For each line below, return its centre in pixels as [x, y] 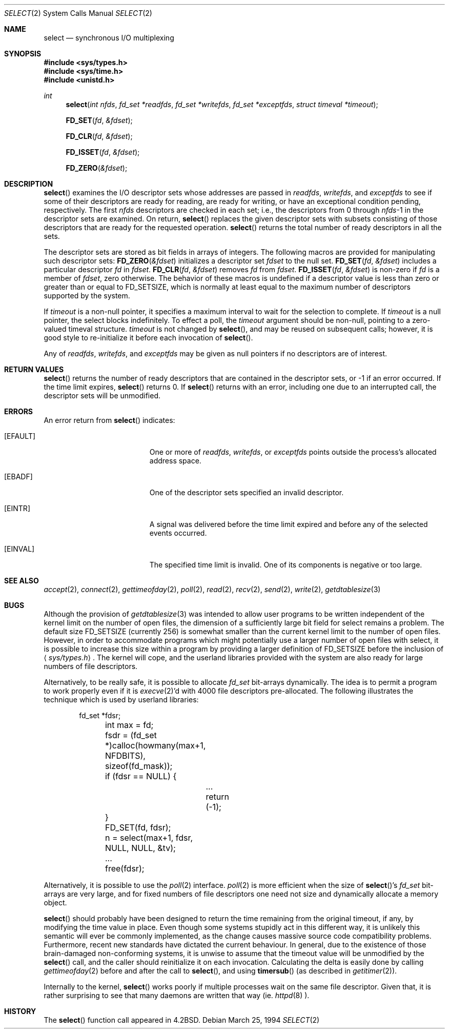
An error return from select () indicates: [109, 420]
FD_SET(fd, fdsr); [138, 827]
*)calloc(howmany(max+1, [155, 745]
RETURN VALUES [34, 369]
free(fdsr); [125, 868]
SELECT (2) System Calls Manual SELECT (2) [78, 13]
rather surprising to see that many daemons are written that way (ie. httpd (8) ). [177, 995]
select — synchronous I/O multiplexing [109, 38]
